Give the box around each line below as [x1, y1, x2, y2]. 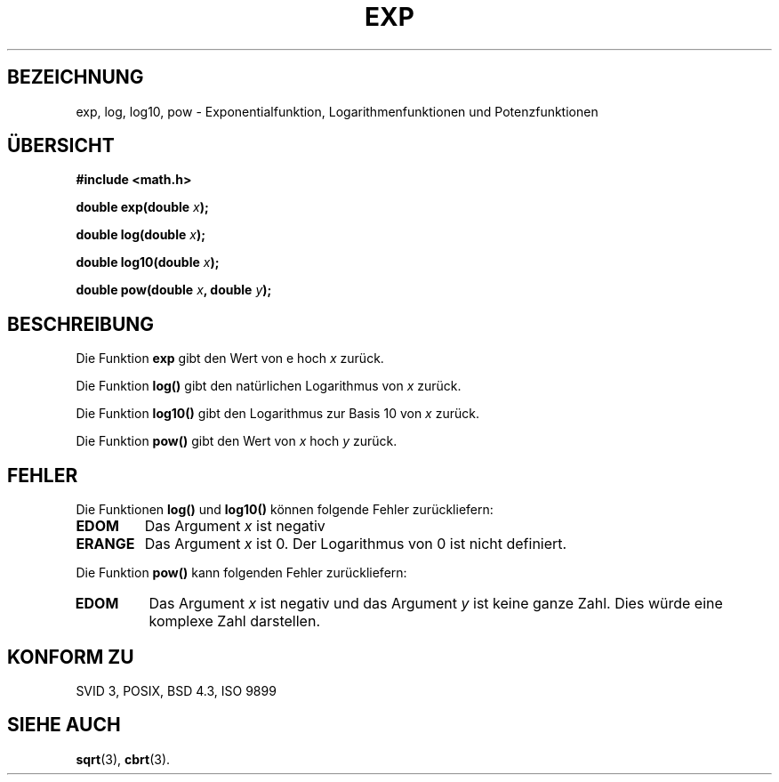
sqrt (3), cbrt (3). [76, 751, 171, 767]
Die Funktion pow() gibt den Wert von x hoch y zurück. [76, 433, 398, 449]
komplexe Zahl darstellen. [149, 612, 321, 631]
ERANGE [76, 535, 135, 553]
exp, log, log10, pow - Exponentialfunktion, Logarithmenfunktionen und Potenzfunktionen [76, 103, 598, 119]
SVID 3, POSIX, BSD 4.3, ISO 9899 [76, 682, 277, 698]
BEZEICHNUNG [7, 66, 144, 89]
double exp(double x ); [76, 199, 209, 215]
